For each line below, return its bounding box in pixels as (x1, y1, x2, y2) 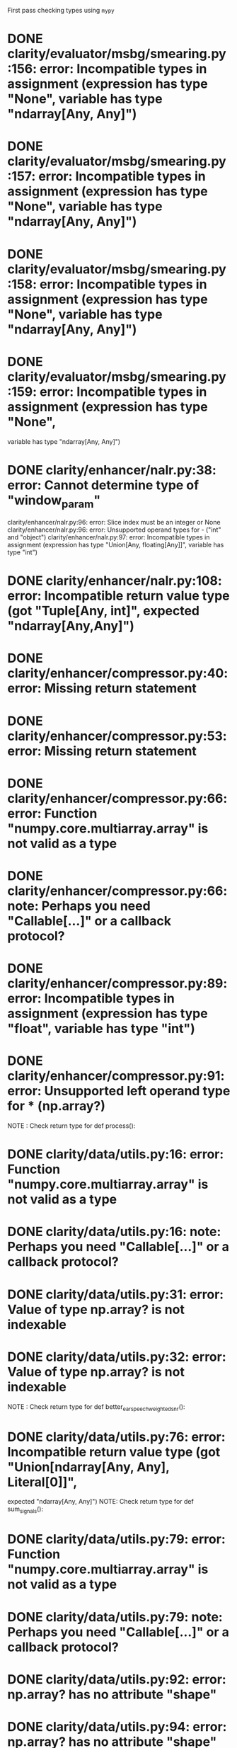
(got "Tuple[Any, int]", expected (7, 603, 200, 619)
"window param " (7, 492, 101, 510)
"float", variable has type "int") (7, 1021, 196, 1036)
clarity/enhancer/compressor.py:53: (7, 728, 228, 744)
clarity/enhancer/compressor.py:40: (7, 666, 229, 682)
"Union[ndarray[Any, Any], (7, 1458, 170, 1475)
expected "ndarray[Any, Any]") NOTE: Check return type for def (7, 1497, 195, 1506)
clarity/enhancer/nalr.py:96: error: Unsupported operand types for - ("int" (7, 525, 221, 534)
